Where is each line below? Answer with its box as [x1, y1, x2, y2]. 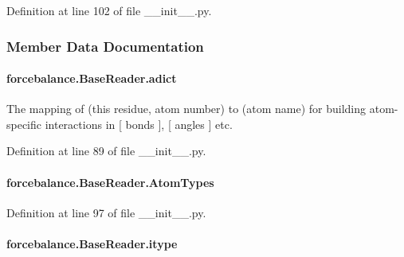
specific [6, 115, 42, 132]
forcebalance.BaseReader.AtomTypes [6, 173, 214, 190]
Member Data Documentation [6, 36, 204, 56]
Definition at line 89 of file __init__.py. [6, 142, 206, 159]
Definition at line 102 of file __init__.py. [6, 2, 212, 18]
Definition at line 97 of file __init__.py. [6, 204, 206, 220]
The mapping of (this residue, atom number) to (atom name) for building [6, 100, 367, 117]
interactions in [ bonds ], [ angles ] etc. [45, 115, 233, 132]
